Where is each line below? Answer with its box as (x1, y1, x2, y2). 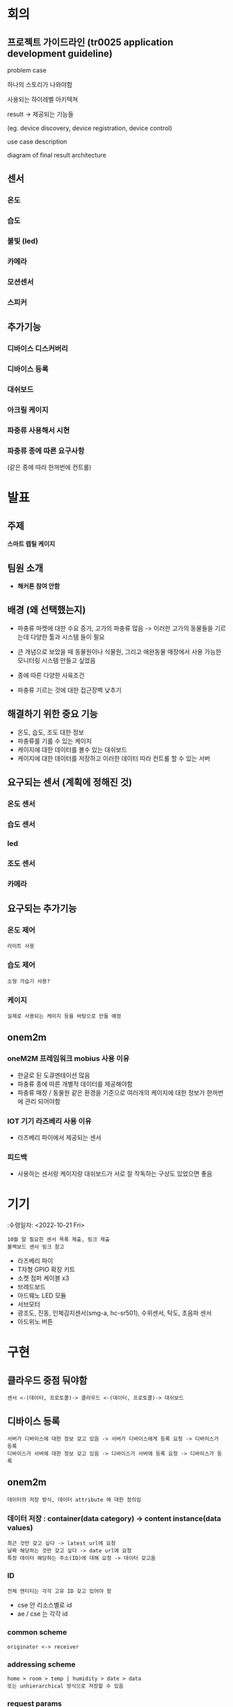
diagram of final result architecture (7, 151, 106, 159)
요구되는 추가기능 (7, 903, 77, 914)
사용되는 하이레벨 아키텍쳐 (7, 95, 79, 103)
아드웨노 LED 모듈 (17, 1291, 67, 1300)
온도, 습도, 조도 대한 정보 (17, 728, 85, 736)
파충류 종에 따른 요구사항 (7, 446, 85, 455)
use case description (7, 137, 67, 146)
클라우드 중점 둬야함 (7, 1374, 88, 1386)
